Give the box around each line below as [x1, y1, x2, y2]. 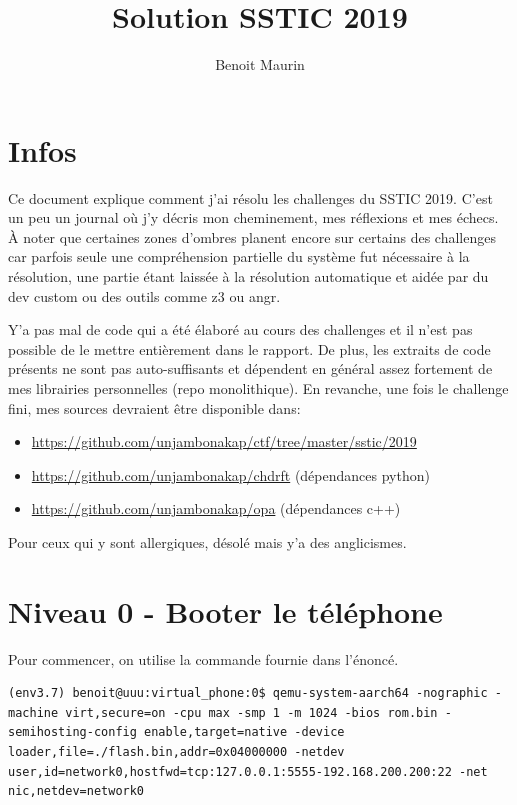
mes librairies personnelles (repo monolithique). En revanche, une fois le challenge [8, 378, 509, 398]
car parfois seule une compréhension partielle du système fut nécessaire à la [8, 246, 470, 267]
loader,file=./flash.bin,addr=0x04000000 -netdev [8, 745, 345, 760]
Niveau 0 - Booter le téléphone [8, 590, 443, 631]
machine [8, 705, 59, 720]
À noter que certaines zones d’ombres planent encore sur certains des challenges [8, 226, 496, 247]
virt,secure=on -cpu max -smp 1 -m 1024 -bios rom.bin [65, 705, 438, 720]
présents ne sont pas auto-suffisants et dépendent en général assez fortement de [8, 358, 493, 379]
